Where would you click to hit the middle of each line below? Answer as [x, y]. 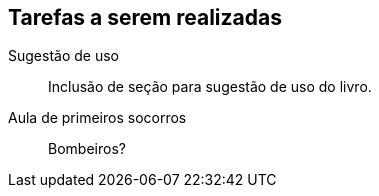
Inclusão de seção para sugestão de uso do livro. [210, 87]
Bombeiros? [87, 149]
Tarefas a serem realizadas [145, 17]
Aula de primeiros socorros [97, 118]
